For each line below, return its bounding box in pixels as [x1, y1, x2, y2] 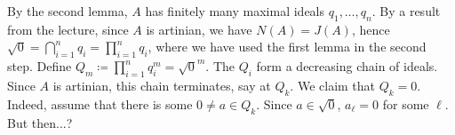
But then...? [7, 113, 73, 131]
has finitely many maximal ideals [145, 2, 325, 20]
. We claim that [290, 75, 376, 94]
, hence [351, 20, 390, 38]
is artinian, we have [146, 20, 252, 38]
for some [382, 94, 429, 113]
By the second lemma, [7, 2, 128, 20]
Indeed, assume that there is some [7, 94, 193, 113]
